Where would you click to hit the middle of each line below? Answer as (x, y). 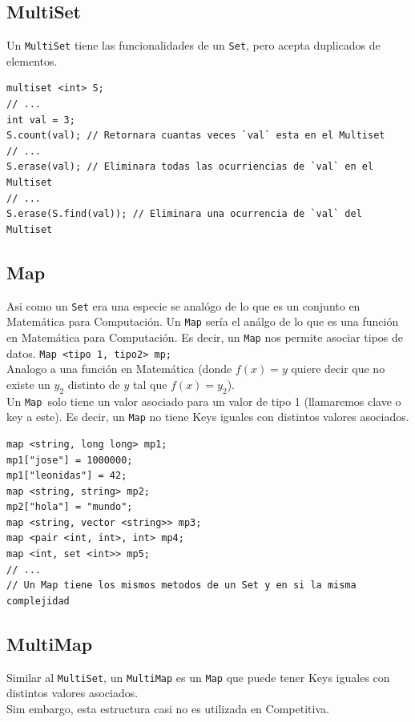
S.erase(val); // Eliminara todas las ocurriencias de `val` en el (190, 167)
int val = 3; (41, 120)
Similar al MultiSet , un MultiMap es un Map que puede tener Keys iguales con (198, 677)
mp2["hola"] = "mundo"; (70, 507)
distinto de (94, 384)
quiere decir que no (338, 369)
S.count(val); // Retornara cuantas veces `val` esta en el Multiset (196, 136)
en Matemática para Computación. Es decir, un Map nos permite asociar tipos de (205, 337)
